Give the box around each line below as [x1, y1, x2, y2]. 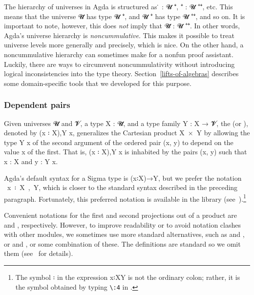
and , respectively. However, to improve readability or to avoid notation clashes [4, 219, 241, 230]
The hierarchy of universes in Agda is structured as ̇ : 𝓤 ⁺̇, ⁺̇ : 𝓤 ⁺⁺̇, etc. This [4, 1, 233, 11]
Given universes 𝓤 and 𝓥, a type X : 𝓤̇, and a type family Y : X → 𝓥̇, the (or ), [4, 118, 248, 128]
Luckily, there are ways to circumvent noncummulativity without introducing [4, 59, 235, 69]
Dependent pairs [4, 99, 70, 111]
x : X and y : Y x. [4, 156, 58, 166]
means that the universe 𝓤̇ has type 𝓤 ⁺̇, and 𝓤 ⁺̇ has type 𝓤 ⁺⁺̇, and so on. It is [4, 11, 245, 21]
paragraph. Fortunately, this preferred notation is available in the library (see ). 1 [4, 192, 246, 204]
